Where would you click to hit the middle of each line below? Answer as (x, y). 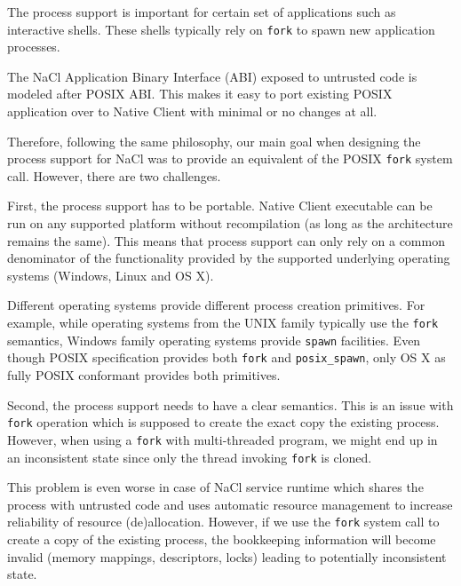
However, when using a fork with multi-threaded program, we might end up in (223, 439)
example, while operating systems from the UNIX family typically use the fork (223, 323)
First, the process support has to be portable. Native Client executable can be (220, 206)
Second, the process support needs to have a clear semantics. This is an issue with (230, 404)
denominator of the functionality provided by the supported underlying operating (229, 258)
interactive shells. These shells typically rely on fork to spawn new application (221, 29)
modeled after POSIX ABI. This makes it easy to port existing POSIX (200, 94)
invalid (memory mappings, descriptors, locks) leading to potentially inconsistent (227, 556)
